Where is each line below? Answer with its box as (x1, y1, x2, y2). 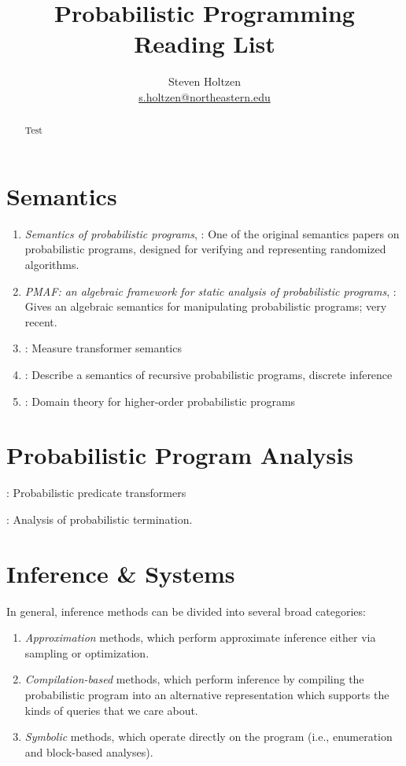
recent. (24, 313, 57, 330)
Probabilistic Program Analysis (6, 439, 353, 471)
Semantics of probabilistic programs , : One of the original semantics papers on (24, 225, 400, 241)
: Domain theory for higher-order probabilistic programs (24, 392, 296, 409)
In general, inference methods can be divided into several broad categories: (6, 602, 366, 619)
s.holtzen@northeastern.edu (138, 88, 271, 105)
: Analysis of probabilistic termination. (6, 510, 193, 527)
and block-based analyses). (24, 743, 153, 760)
